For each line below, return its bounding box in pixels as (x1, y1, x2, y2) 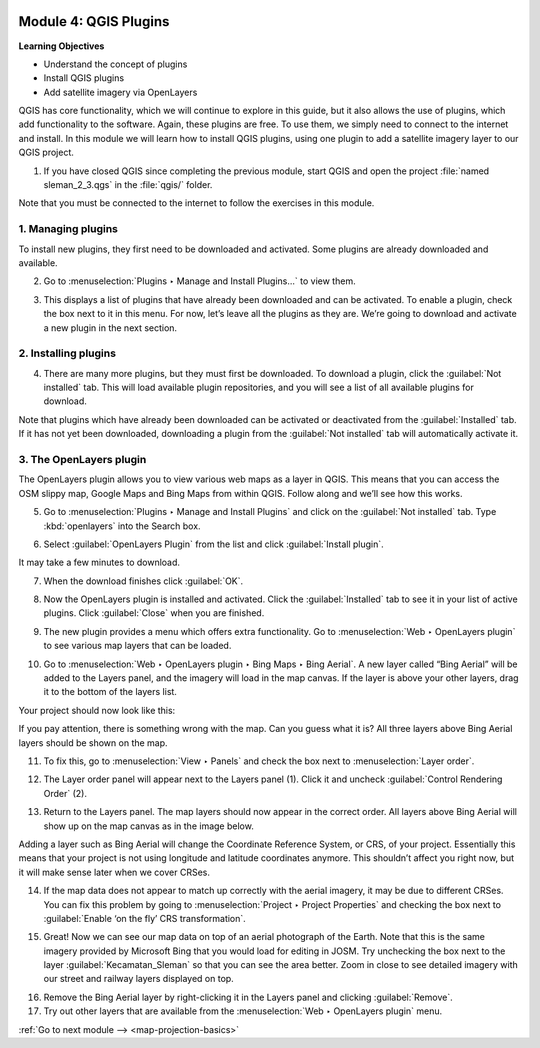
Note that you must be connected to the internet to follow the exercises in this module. (18, 197, 375, 209)
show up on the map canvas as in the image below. (43, 820, 254, 832)
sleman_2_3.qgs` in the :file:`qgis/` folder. (43, 179, 213, 191)
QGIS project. (18, 146, 74, 159)
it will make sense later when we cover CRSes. (18, 866, 210, 878)
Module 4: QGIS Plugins (18, 13, 170, 30)
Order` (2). (43, 787, 87, 799)
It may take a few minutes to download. (18, 556, 180, 569)
